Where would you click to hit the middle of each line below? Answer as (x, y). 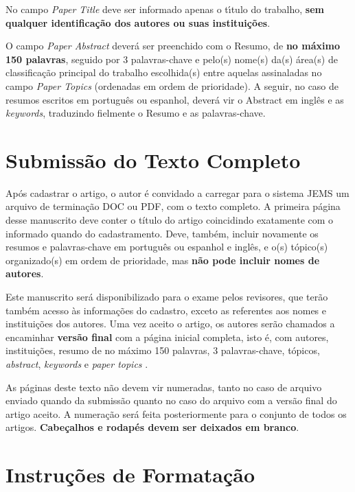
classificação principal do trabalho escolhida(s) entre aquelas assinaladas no (164, 72)
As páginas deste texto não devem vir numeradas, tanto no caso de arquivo (164, 387)
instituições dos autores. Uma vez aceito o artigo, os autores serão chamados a (170, 324)
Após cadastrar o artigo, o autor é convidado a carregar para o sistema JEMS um (177, 192)
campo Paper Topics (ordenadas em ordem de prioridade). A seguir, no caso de (172, 85)
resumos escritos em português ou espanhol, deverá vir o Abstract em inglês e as (175, 99)
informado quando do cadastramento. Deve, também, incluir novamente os (162, 233)
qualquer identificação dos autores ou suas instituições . (138, 22)
